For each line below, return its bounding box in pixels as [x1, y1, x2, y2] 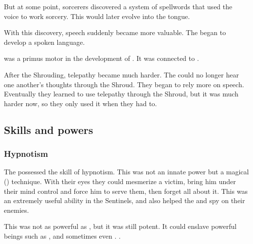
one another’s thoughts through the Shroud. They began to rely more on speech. [4, 79, 244, 89]
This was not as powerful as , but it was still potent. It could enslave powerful [4, 221, 237, 231]
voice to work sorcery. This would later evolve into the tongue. [4, 11, 190, 21]
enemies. [4, 205, 29, 215]
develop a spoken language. [4, 37, 85, 47]
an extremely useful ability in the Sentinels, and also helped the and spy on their [4, 195, 245, 206]
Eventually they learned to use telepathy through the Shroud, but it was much [4, 89, 238, 99]
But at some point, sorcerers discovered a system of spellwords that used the [4, 1, 233, 11]
